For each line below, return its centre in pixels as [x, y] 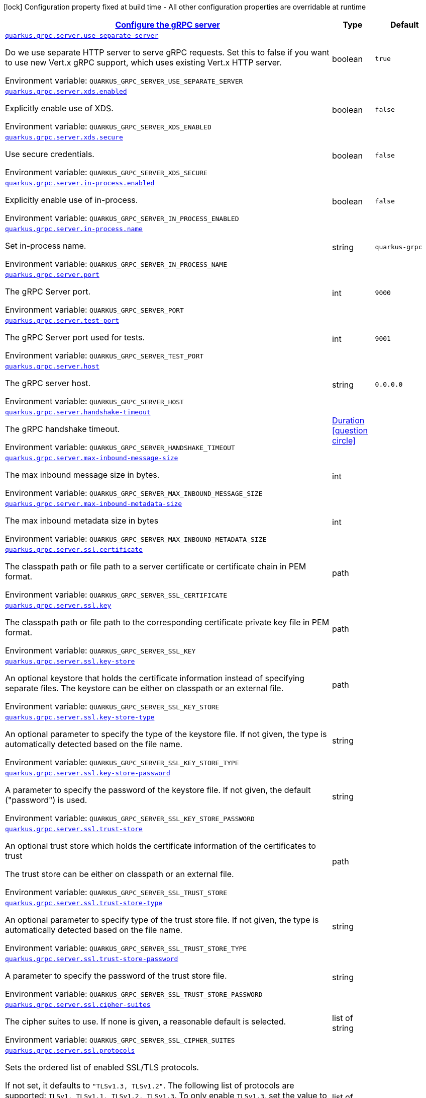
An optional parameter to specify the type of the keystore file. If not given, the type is [166, 734]
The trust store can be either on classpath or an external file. [120, 874]
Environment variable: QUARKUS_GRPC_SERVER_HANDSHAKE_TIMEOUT [120, 447]
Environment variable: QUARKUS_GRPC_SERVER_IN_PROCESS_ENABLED [122, 218]
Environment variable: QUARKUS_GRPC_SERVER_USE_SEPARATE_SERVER [124, 81]
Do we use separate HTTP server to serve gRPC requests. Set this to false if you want [167, 52]
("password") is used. [46, 800]
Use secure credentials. [50, 154]
